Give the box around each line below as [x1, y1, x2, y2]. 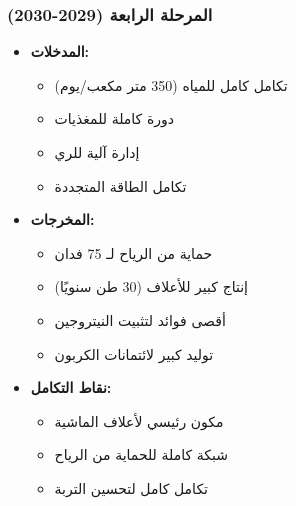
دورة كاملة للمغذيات [54, 108, 175, 129]
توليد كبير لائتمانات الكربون [54, 343, 214, 364]
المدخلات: [30, 41, 90, 62]
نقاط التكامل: [30, 377, 112, 398]
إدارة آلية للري [54, 142, 140, 162]
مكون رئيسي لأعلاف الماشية [54, 410, 224, 431]
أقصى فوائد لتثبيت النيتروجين [54, 309, 226, 330]
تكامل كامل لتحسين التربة [54, 477, 209, 498]
